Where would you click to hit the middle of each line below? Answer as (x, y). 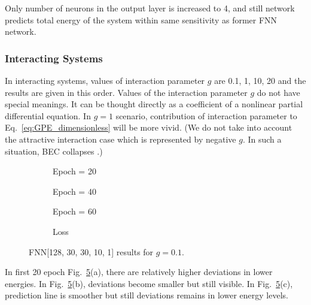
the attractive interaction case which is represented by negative (121, 139)
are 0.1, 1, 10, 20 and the (260, 80)
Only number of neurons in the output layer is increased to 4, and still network (150, 8)
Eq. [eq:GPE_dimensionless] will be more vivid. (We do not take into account (149, 127)
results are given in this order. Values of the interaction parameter (126, 92)
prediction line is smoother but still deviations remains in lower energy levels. (147, 295)
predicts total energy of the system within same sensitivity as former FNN (141, 19)
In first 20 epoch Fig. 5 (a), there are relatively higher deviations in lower (139, 272)
